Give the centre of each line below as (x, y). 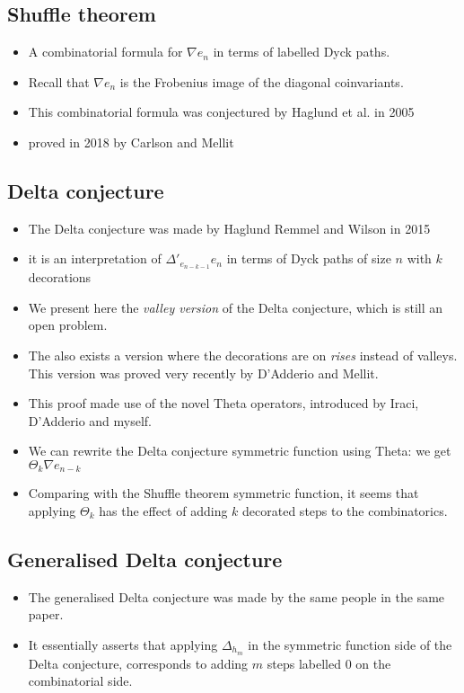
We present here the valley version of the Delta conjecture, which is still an (236, 307)
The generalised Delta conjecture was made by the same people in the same (236, 596)
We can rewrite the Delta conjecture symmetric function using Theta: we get (240, 451)
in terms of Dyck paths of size (309, 258)
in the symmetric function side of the (350, 645)
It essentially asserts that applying (123, 645)
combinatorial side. (80, 681)
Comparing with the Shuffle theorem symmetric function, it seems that (223, 493)
